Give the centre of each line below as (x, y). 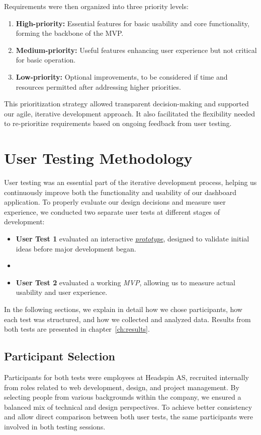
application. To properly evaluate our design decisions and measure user (115, 202)
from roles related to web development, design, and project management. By (122, 387)
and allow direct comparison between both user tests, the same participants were (128, 417)
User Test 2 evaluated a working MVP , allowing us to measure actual (125, 282)
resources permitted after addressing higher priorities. (98, 86)
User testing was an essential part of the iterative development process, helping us (130, 182)
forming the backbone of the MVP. (70, 33)
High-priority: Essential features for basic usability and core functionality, (133, 23)
